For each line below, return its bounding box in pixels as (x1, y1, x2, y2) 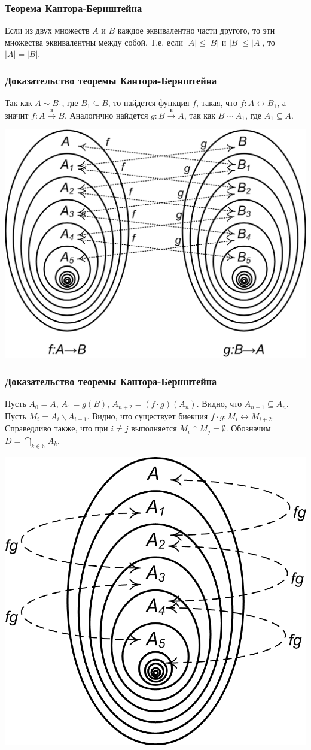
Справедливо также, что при (5, 422, 108, 434)
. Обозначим (225, 422, 271, 434)
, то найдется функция (108, 96, 190, 109)
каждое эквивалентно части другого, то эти (117, 24, 275, 37)
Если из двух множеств (5, 24, 90, 37)
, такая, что (196, 96, 237, 109)
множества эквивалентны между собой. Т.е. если (5, 35, 184, 48)
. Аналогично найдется (64, 108, 148, 121)
